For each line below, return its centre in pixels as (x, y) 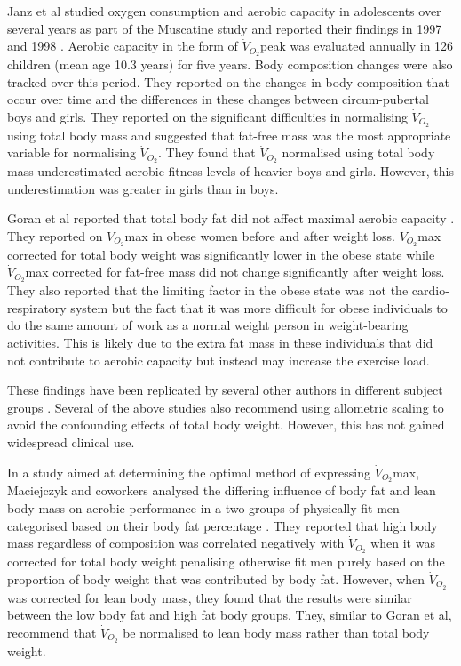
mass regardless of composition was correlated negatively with (176, 543)
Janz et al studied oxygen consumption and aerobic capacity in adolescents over (224, 11)
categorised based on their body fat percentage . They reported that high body (223, 525)
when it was (403, 543)
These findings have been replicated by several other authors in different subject (225, 390)
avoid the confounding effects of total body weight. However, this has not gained (226, 425)
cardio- (430, 290)
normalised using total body (358, 152)
